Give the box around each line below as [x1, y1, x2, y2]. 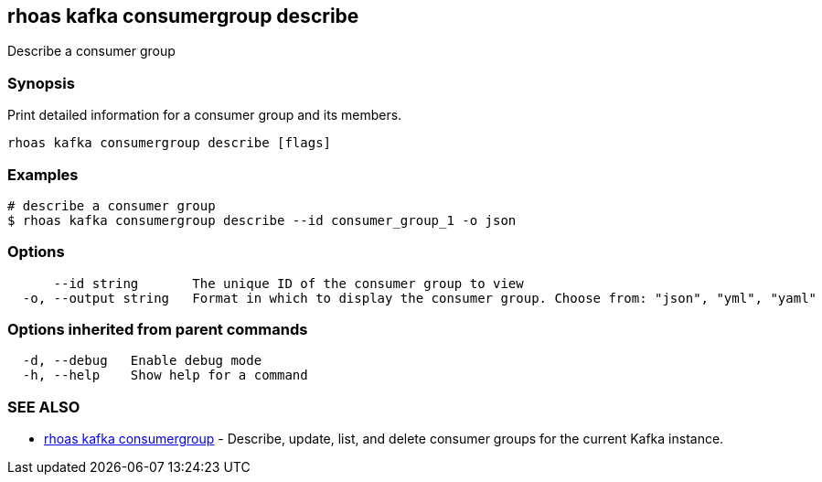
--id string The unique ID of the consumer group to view [53, 275, 524, 291]
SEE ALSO [7, 397, 80, 416]
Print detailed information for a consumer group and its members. [7, 107, 402, 123]
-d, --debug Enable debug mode [22, 353, 262, 369]
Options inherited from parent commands [7, 320, 308, 339]
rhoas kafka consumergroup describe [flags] [7, 135, 332, 151]
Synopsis [7, 73, 75, 92]
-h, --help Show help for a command [22, 368, 308, 383]
